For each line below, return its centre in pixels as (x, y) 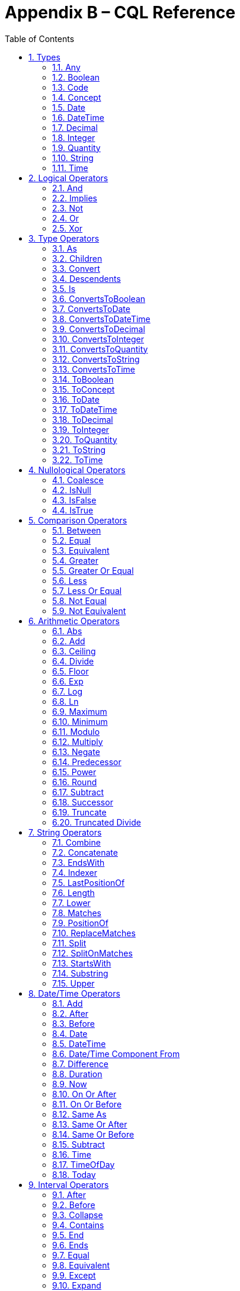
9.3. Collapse (78, 1215)
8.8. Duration (77, 1074)
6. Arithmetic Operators (74, 621)
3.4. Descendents (87, 278)
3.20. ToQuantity (85, 439)
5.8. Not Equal (79, 600)
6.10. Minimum (80, 721)
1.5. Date (69, 107)
